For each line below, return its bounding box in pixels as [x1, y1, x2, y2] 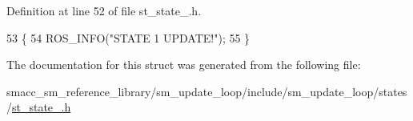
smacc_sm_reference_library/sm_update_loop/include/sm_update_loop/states [6, 83, 407, 99]
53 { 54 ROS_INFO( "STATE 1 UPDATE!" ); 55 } [6, 29, 251, 46]
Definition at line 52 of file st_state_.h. [6, 2, 202, 18]
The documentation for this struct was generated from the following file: [6, 56, 361, 73]
